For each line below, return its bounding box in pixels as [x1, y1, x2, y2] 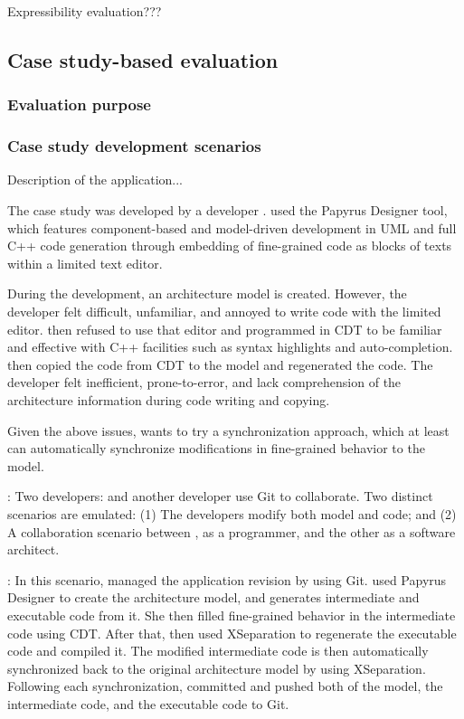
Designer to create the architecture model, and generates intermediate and [7, 588, 420, 607]
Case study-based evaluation [7, 45, 279, 73]
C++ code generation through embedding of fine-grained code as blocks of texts [7, 236, 452, 255]
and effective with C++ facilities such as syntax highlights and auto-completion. [7, 337, 453, 356]
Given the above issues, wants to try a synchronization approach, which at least [7, 421, 450, 440]
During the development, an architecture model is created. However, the [7, 284, 407, 303]
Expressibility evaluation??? [7, 2, 162, 20]
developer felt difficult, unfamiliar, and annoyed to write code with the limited [7, 302, 441, 320]
